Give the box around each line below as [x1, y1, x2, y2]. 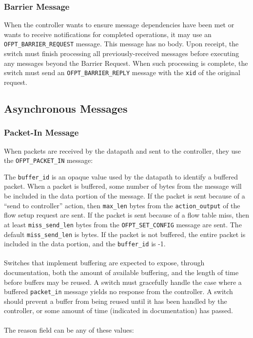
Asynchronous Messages [4, 100, 128, 116]
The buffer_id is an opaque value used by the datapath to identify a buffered [4, 171, 238, 181]
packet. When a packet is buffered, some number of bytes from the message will [4, 181, 242, 191]
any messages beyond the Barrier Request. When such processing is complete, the [4, 58, 248, 68]
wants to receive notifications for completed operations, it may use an [4, 29, 212, 39]
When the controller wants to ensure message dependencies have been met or [4, 20, 234, 30]
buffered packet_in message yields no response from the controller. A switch [4, 286, 233, 297]
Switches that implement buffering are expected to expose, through [4, 258, 205, 268]
